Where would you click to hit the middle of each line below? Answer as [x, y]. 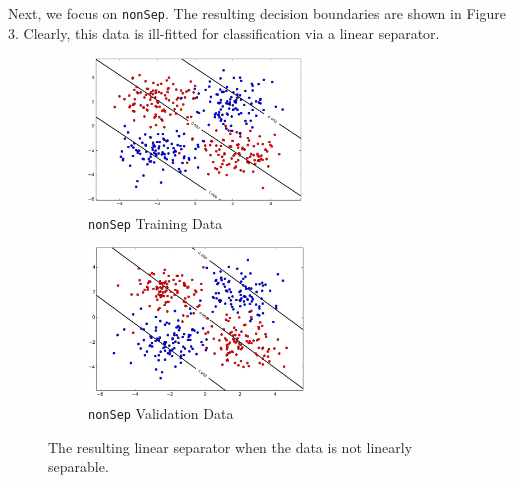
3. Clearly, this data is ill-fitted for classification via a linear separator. [224, 32]
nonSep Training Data [155, 222]
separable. [78, 466]
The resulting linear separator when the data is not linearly [230, 446]
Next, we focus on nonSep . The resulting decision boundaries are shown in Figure [257, 13]
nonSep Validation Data [161, 412]
